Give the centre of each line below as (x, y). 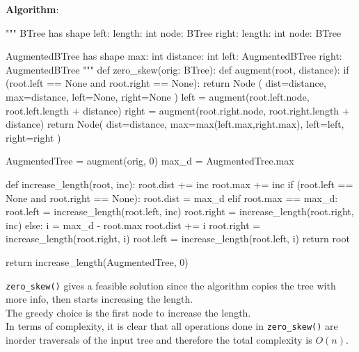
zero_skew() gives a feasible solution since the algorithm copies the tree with (171, 285)
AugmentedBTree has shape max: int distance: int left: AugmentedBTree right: (174, 56)
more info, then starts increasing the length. (99, 299)
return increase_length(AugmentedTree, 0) (97, 261)
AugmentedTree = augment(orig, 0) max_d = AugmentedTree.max (150, 161)
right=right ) (33, 137)
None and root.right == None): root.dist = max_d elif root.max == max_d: (172, 198)
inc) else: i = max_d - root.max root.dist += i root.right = (133, 225)
